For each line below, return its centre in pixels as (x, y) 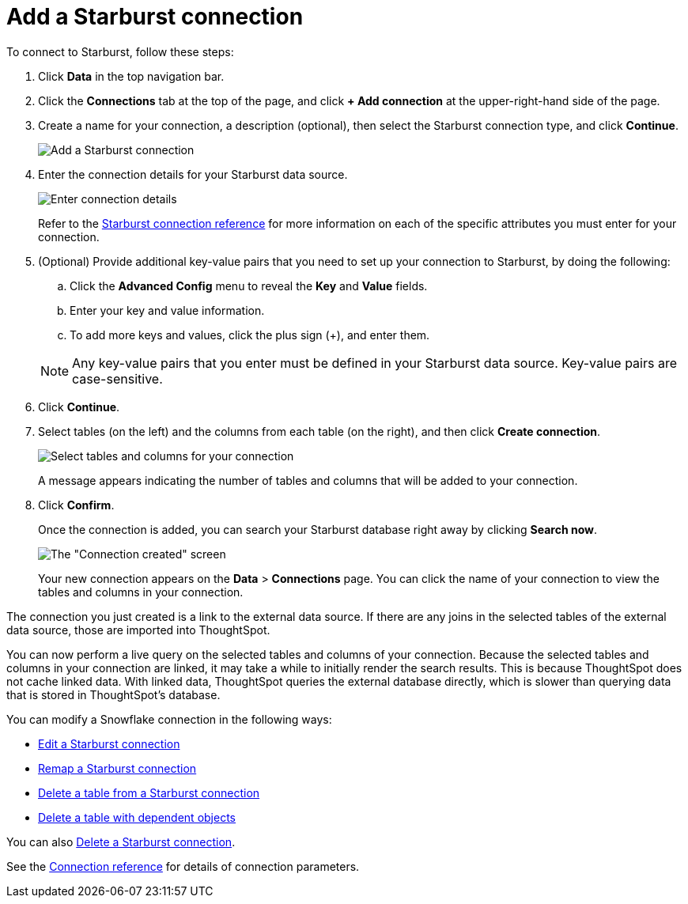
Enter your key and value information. (167, 310)
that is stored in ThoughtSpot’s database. (113, 694)
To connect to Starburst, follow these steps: (120, 51)
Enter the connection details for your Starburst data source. (193, 174)
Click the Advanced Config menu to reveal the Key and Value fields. (249, 286)
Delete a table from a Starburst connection (149, 792)
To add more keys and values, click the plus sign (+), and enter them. (250, 335)
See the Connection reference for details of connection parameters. (183, 866)
